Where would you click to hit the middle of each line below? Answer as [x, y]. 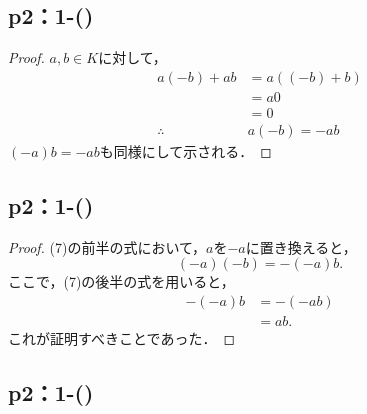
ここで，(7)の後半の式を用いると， [121, 281]
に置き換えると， [301, 246]
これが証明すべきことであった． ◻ [122, 337]
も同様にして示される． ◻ [185, 150]
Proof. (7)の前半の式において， [107, 246]
